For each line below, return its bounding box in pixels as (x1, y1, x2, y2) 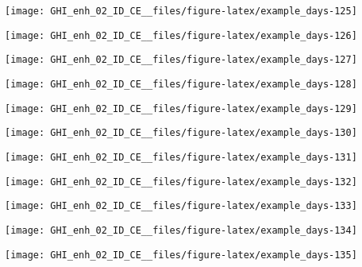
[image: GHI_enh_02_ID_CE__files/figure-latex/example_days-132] (5, 176, 357, 188)
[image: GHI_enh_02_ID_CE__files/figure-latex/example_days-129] (5, 103, 357, 114)
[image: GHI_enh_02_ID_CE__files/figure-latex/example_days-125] (5, 6, 357, 17)
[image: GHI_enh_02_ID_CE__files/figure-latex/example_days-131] (5, 151, 357, 163)
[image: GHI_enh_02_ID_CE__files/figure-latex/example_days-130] (5, 127, 357, 139)
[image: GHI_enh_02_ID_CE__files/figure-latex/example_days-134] (5, 224, 357, 236)
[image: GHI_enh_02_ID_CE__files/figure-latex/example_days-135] (5, 249, 357, 261)
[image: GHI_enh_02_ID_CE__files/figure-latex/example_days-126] (5, 29, 357, 41)
